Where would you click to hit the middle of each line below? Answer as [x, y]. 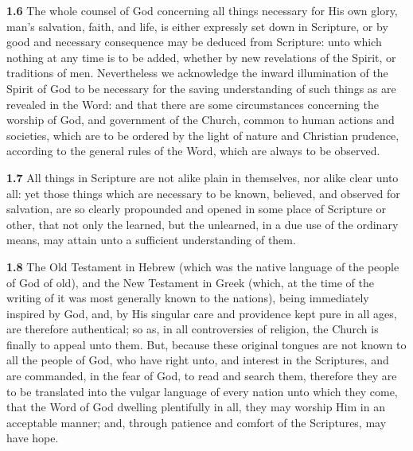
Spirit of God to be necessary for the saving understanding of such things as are [201, 88]
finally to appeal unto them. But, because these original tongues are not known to [206, 344]
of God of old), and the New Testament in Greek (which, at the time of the [190, 282]
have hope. [33, 438]
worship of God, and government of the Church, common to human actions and [201, 120]
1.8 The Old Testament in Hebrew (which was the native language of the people [203, 266]
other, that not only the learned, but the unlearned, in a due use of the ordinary [203, 224]
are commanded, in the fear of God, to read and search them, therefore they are [202, 376]
